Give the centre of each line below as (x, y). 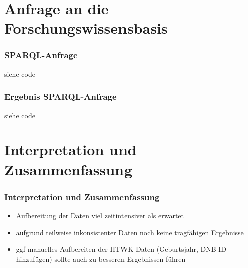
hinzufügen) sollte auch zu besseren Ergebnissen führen (101, 259)
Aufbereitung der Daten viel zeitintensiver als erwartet (100, 215)
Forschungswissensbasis (86, 28)
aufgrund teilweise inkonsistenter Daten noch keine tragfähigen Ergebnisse (130, 232)
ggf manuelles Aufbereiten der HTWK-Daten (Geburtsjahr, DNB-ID (121, 249)
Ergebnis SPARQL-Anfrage (60, 96)
